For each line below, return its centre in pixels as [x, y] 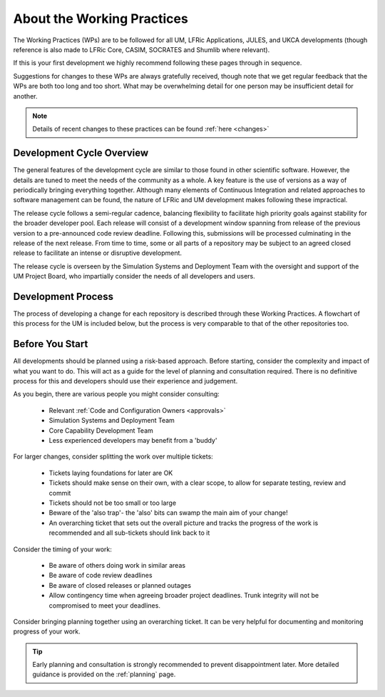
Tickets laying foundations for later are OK [111, 473]
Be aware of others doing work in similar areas [117, 565]
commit [60, 493]
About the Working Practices [101, 19]
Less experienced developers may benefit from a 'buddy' [133, 441]
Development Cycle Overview [81, 153]
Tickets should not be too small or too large [113, 503]
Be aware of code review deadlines [101, 576]
